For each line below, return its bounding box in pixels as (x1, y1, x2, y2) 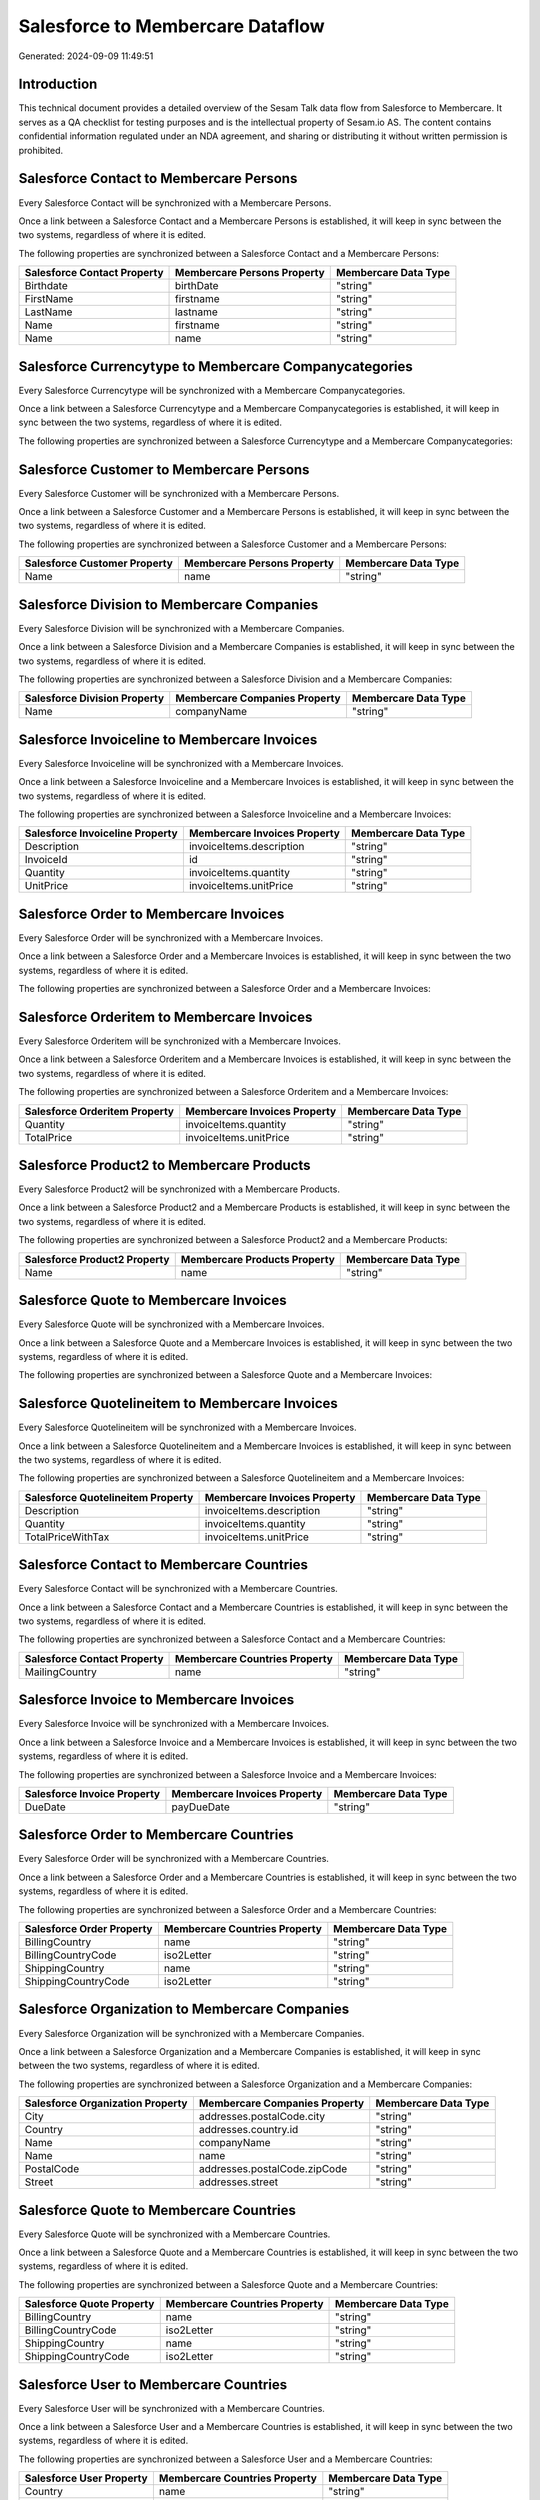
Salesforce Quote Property (24, 2297, 155, 2311)
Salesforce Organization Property (24, 2096, 188, 2110)
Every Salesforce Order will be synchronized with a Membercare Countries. (18, 1853, 330, 1865)
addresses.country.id (198, 2123, 299, 2137)
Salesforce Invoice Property (24, 1786, 160, 1800)
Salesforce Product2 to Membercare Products (18, 1156, 311, 1174)
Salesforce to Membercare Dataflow (18, 15, 325, 37)
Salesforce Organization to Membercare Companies (18, 2001, 350, 2018)
